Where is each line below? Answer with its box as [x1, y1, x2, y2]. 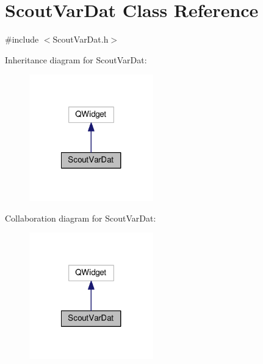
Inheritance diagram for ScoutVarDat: [5, 53, 147, 66]
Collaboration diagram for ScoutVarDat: [5, 211, 156, 224]
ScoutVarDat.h [52, 33, 109, 46]
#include [5, 33, 39, 46]
